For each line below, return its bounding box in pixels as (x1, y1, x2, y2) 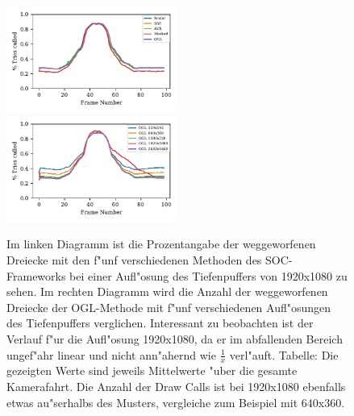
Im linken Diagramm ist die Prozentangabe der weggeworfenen (6, 235, 316, 252)
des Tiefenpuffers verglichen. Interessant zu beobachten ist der (6, 314, 314, 331)
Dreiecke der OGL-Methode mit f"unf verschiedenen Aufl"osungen (6, 298, 331, 315)
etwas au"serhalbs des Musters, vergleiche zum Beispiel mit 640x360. (6, 393, 345, 410)
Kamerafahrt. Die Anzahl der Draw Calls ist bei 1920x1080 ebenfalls (6, 377, 346, 394)
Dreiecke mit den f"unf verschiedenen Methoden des (6, 251, 262, 268)
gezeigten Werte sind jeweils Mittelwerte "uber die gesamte (6, 362, 298, 379)
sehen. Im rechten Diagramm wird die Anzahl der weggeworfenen (6, 283, 328, 300)
